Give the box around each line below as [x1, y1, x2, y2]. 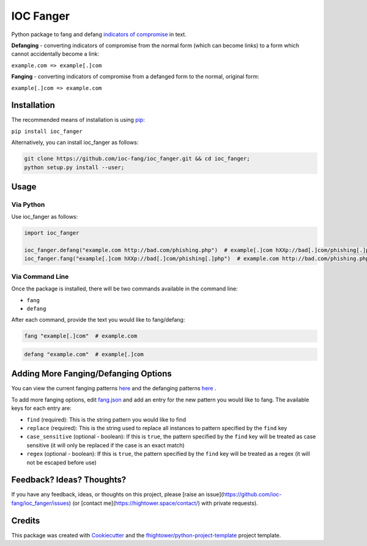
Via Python [11, 200, 45, 208]
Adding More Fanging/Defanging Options [11, 368, 172, 379]
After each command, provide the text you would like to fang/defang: [11, 316, 185, 324]
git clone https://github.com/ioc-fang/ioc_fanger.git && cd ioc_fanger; [24, 155, 250, 162]
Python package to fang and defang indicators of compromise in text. [11, 31, 187, 38]
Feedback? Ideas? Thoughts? [11, 475, 127, 485]
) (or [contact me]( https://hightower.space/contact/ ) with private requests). [69, 499, 258, 507]
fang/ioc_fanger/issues [11, 499, 70, 507]
